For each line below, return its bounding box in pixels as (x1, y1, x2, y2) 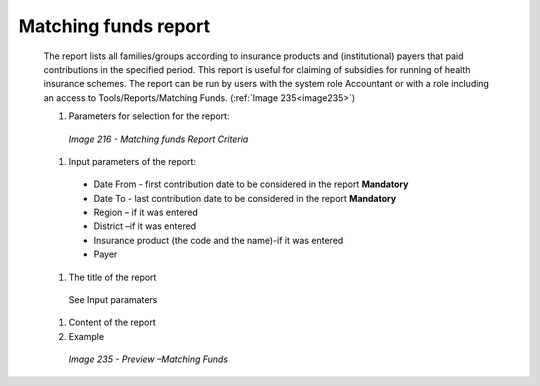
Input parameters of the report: (68, 155, 197, 167)
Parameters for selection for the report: (68, 110, 230, 122)
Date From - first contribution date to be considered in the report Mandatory (93, 178, 409, 190)
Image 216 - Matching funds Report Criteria (68, 133, 249, 145)
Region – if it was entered (93, 206, 199, 219)
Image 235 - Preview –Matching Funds (68, 353, 229, 365)
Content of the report (68, 316, 156, 329)
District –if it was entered (93, 220, 197, 232)
